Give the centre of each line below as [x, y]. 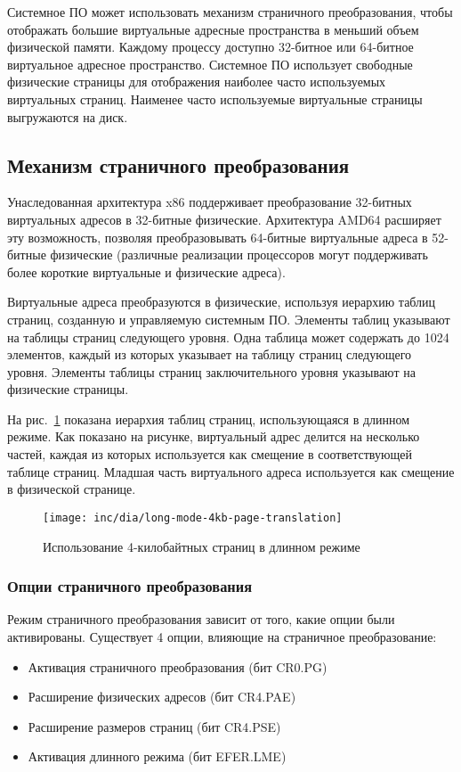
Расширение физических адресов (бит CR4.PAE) [162, 697]
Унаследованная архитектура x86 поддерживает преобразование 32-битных [210, 202]
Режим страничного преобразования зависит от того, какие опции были [201, 619]
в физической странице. [72, 489]
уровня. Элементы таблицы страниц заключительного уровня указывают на [211, 371]
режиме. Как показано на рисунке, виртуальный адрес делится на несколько [214, 436]
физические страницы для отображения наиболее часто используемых [197, 82]
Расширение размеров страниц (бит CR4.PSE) [154, 726]
